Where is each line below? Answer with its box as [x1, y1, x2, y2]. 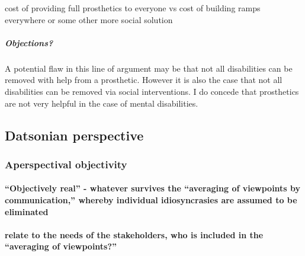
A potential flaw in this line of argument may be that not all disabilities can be [5, 62, 293, 74]
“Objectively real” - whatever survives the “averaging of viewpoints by [5, 182, 301, 194]
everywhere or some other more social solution [5, 13, 173, 25]
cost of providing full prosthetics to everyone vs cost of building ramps [5, 2, 261, 14]
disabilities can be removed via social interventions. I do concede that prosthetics [5, 85, 299, 97]
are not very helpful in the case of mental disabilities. [5, 97, 198, 109]
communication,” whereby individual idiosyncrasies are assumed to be [5, 193, 297, 206]
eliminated [5, 205, 49, 217]
